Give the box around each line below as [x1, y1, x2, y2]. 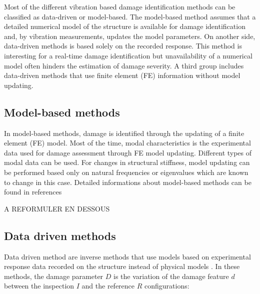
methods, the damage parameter [4, 270, 103, 281]
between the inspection [4, 280, 74, 291]
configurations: [144, 280, 189, 291]
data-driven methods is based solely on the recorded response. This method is [4, 40, 242, 51]
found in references [4, 186, 62, 197]
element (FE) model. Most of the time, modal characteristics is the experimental [4, 137, 251, 148]
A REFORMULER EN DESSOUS [4, 203, 110, 213]
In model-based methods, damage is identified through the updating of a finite [4, 127, 244, 138]
